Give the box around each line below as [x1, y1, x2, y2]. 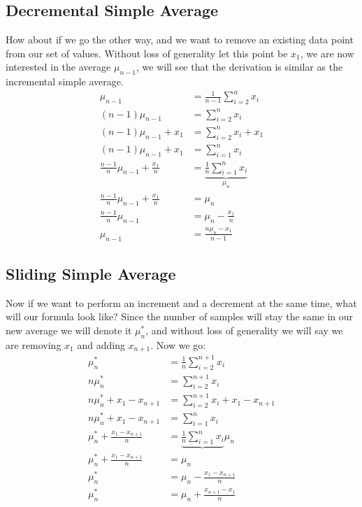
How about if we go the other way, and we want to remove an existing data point [6, 32, 354, 47]
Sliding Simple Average [6, 263, 176, 285]
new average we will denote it [6, 323, 132, 338]
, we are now [300, 45, 354, 60]
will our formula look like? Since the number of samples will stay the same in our [6, 309, 354, 324]
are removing [6, 337, 61, 352]
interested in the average [6, 59, 111, 74]
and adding [77, 337, 125, 352]
